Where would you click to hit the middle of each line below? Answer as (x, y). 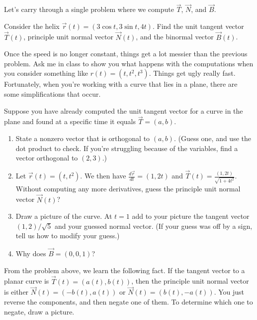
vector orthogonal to (47, 158)
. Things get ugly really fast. (192, 73)
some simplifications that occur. (52, 94)
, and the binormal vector (175, 37)
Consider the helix (32, 26)
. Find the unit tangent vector (198, 26)
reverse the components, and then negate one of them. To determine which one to (128, 301)
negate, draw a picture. (39, 311)
